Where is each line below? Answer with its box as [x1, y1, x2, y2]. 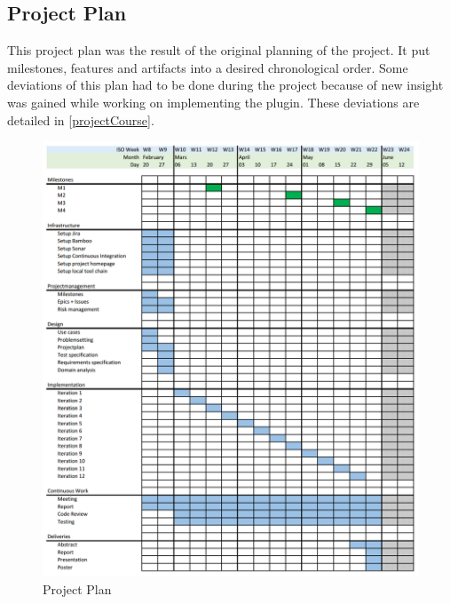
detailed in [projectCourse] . [7, 110, 154, 129]
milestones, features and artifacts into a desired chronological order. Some [7, 58, 408, 76]
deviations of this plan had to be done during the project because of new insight [7, 75, 444, 94]
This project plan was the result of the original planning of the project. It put [7, 41, 430, 60]
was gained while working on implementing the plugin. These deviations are [7, 92, 420, 111]
